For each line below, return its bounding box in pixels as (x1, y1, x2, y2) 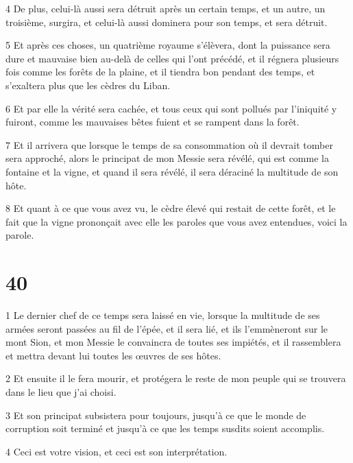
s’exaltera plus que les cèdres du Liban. (5, 78, 171, 92)
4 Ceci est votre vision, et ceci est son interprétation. (5, 444, 228, 458)
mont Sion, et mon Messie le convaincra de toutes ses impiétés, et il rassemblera (5, 335, 341, 349)
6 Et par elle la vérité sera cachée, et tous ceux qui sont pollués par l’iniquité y (5, 101, 337, 115)
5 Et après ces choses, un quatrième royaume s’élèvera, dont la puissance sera (5, 38, 330, 52)
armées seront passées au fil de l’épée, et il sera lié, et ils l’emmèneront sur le (5, 321, 328, 335)
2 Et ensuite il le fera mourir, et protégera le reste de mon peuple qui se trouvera (5, 371, 346, 385)
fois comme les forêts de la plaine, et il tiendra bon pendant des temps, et (5, 64, 315, 79)
